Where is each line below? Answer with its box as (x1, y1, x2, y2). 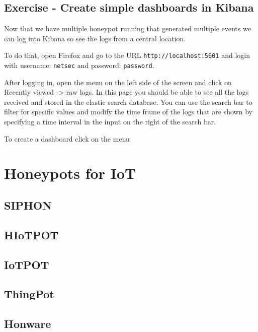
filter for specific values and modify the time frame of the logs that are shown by (4, 106, 252, 117)
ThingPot (4, 286, 54, 302)
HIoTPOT (4, 227, 59, 242)
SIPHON (4, 197, 52, 213)
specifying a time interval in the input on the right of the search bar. (4, 116, 216, 127)
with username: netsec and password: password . (4, 60, 154, 71)
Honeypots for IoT (4, 163, 136, 183)
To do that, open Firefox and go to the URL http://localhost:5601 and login (4, 50, 250, 60)
